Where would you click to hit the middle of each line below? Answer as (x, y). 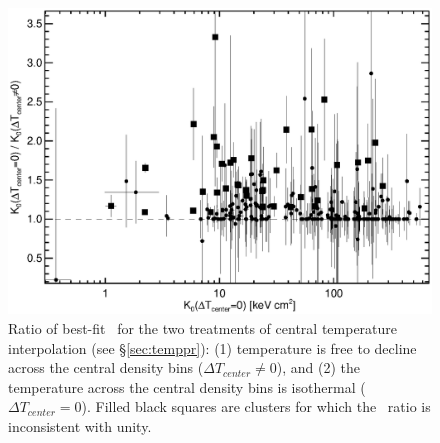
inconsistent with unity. (80, 425)
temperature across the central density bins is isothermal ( (187, 386)
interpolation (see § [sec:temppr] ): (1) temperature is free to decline (212, 347)
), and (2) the (318, 367)
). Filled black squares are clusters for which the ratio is (256, 406)
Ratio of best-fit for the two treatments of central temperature (203, 328)
